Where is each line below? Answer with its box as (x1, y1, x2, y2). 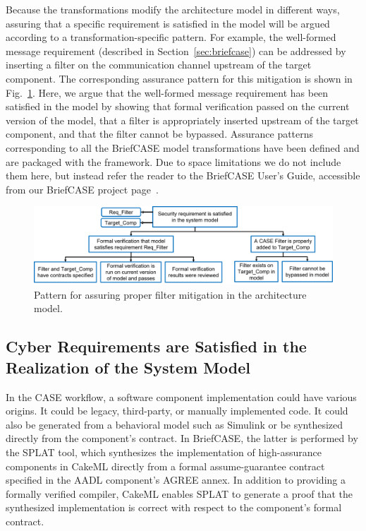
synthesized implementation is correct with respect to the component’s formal (6, 500, 342, 515)
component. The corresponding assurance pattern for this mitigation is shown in (6, 71, 353, 85)
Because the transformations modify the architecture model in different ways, (6, 2, 340, 16)
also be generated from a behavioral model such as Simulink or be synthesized (6, 417, 343, 431)
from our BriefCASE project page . (6, 181, 159, 196)
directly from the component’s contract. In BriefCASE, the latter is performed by (6, 431, 358, 446)
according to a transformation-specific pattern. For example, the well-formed (6, 30, 336, 44)
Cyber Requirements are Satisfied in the (6, 335, 307, 357)
